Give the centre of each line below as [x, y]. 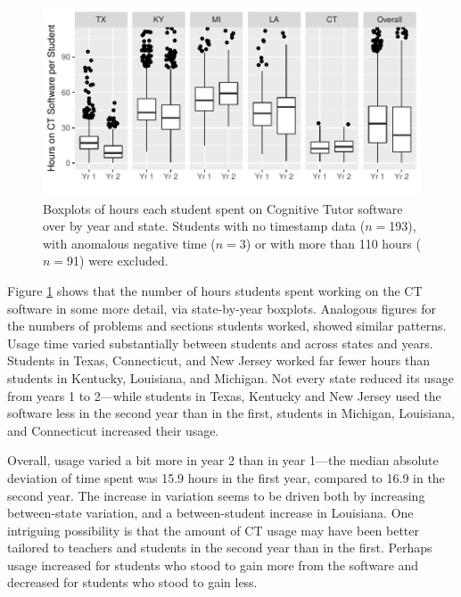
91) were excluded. [118, 261]
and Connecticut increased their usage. [113, 430]
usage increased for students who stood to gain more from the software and [213, 564]
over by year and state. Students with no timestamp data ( [204, 226]
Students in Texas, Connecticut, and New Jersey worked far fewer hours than [218, 360]
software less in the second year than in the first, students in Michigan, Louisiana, [231, 413]
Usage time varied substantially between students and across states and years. [220, 343]
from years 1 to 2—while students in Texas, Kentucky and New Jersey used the [224, 395]
